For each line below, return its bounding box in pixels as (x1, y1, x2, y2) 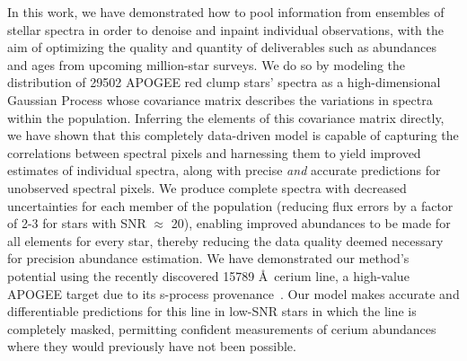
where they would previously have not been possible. (7, 337, 296, 356)
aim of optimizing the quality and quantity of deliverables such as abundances (7, 38, 436, 57)
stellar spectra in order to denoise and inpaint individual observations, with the (7, 20, 444, 39)
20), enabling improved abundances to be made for (171, 214, 451, 233)
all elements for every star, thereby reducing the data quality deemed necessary (7, 231, 444, 250)
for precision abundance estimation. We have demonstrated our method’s (7, 249, 410, 268)
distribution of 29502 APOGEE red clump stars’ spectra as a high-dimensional (7, 73, 441, 92)
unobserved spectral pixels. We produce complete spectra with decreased (7, 178, 407, 197)
